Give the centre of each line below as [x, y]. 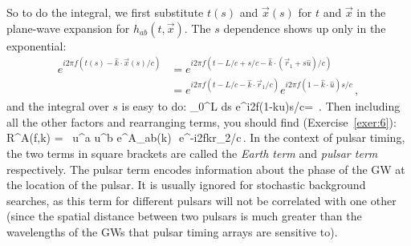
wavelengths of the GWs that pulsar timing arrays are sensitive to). [172, 232]
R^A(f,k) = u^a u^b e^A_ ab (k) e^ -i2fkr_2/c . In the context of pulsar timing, [206, 137]
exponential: [37, 45]
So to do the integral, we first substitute [105, 12]
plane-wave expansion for [68, 28]
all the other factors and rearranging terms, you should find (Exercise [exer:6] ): [201, 121]
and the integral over [58, 106]
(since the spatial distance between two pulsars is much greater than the [184, 216]
